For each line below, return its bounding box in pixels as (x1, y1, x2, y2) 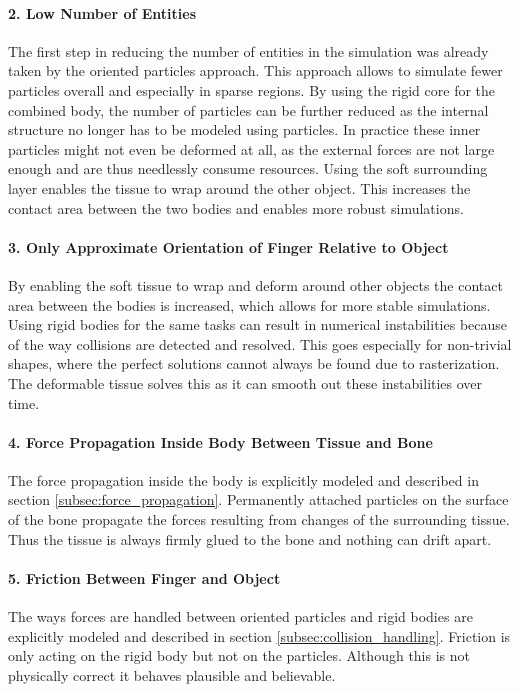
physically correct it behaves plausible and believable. (8, 664, 336, 685)
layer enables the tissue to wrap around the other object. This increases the (8, 177, 471, 198)
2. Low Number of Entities (8, 2, 197, 23)
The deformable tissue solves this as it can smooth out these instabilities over (8, 372, 483, 393)
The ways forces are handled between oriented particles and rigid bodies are (8, 606, 473, 627)
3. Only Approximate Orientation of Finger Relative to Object (8, 236, 449, 257)
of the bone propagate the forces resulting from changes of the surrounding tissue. (8, 509, 510, 530)
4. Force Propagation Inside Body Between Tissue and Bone (8, 431, 433, 452)
